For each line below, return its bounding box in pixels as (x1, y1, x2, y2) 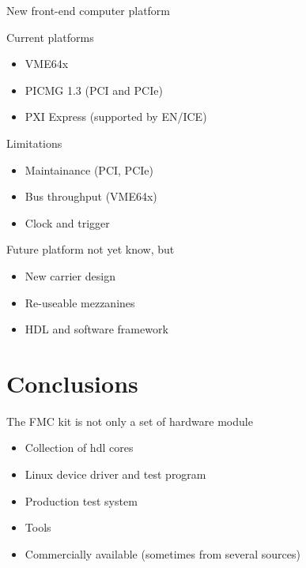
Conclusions (6, 367, 138, 399)
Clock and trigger (25, 214, 110, 231)
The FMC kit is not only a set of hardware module (6, 412, 253, 429)
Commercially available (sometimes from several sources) (25, 545, 300, 562)
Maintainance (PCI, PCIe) (25, 161, 153, 178)
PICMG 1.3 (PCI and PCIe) (25, 81, 163, 98)
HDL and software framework (25, 321, 168, 337)
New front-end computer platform (6, 2, 171, 18)
